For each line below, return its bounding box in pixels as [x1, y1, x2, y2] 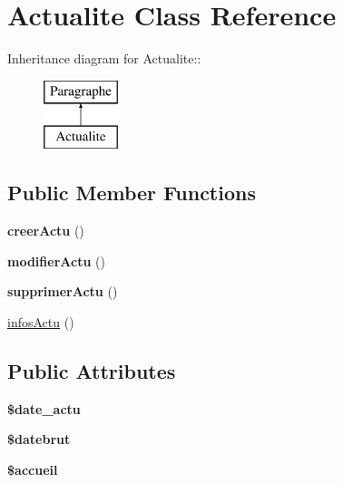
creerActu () [7, 221, 84, 240]
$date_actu [7, 399, 81, 418]
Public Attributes [7, 356, 176, 384]
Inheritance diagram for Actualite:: [7, 49, 201, 68]
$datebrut [7, 430, 71, 449]
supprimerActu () [7, 282, 118, 301]
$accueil [7, 459, 58, 478]
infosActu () [7, 312, 74, 331]
